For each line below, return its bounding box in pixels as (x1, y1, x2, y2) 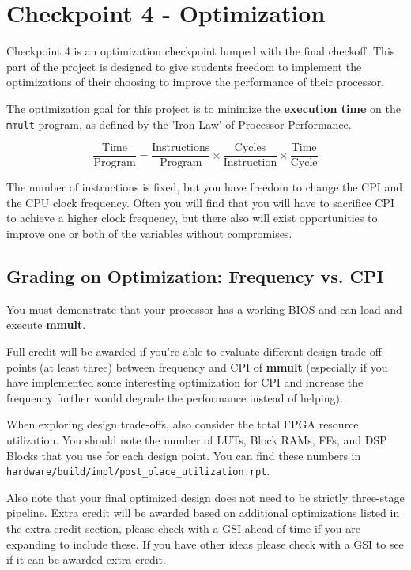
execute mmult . (6, 316, 86, 333)
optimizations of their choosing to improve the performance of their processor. (6, 74, 385, 90)
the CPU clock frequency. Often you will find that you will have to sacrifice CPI (6, 194, 394, 210)
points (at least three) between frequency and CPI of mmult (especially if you (6, 358, 388, 375)
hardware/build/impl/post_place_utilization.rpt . (6, 462, 270, 479)
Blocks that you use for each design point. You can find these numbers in (6, 447, 361, 463)
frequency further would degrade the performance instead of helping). (6, 389, 343, 406)
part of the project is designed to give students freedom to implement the (6, 58, 362, 74)
